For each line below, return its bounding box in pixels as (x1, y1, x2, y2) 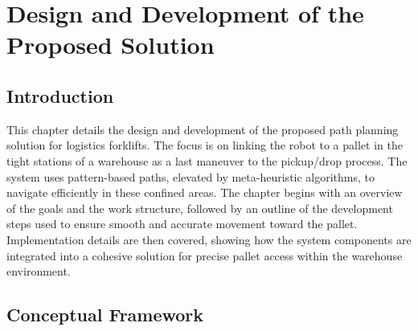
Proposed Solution (6, 28, 215, 61)
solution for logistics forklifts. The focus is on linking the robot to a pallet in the (6, 137, 403, 153)
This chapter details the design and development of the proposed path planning (6, 121, 399, 137)
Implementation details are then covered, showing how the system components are (6, 231, 412, 247)
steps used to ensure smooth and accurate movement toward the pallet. (6, 215, 358, 232)
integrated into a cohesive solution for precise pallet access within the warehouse (6, 247, 403, 264)
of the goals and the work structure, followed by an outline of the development (6, 199, 393, 216)
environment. (6, 263, 71, 280)
